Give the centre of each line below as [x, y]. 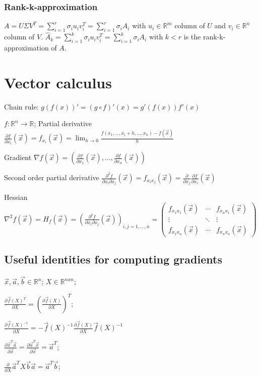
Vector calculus [58, 82]
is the [192, 37]
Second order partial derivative [52, 177]
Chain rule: [21, 106]
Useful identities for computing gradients [113, 259]
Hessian [16, 197]
